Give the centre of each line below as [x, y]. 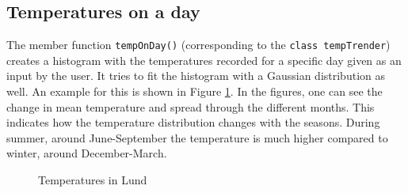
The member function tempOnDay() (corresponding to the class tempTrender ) [198, 45]
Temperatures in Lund [93, 180]
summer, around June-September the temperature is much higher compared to [197, 137]
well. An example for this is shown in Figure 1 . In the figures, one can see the [194, 91]
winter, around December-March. [87, 153]
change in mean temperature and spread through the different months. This [191, 106]
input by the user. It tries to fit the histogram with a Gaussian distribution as [196, 76]
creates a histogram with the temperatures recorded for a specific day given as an [204, 60]
